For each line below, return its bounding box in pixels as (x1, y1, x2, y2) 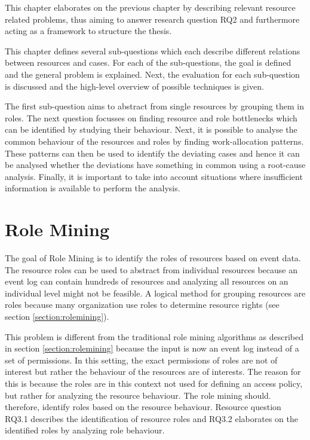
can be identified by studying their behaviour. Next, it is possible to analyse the (5, 123, 297, 136)
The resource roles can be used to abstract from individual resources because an (5, 263, 297, 276)
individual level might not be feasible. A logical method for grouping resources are (5, 286, 306, 299)
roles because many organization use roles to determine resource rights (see (5, 298, 280, 311)
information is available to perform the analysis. (5, 182, 180, 194)
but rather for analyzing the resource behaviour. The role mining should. (5, 389, 271, 401)
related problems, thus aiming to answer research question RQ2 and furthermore (5, 13, 300, 25)
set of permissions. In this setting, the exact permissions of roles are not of (5, 353, 278, 366)
